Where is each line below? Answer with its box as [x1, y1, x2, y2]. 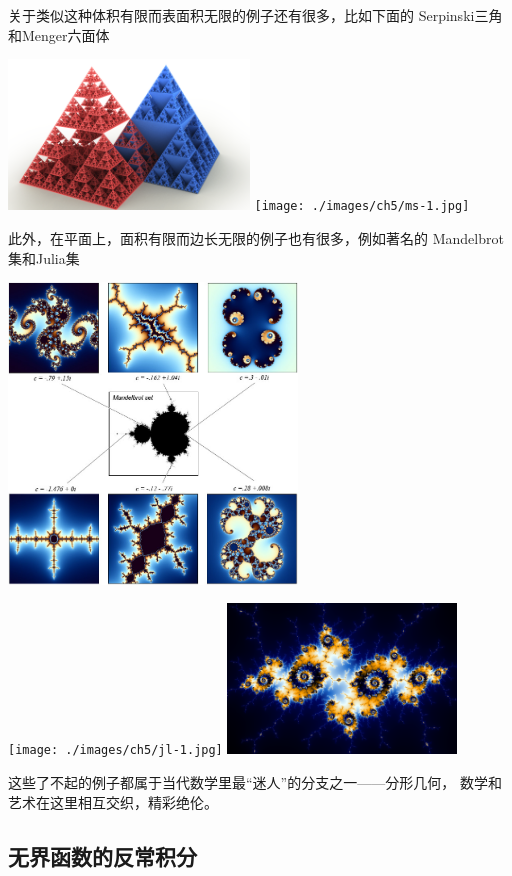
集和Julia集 [8, 247, 80, 268]
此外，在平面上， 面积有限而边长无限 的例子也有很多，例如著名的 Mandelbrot [8, 228, 504, 249]
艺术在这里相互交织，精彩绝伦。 [8, 791, 218, 812]
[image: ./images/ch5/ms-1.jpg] [254, 199, 470, 214]
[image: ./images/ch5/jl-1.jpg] [8, 743, 223, 758]
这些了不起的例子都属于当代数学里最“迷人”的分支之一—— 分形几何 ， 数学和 [8, 771, 502, 792]
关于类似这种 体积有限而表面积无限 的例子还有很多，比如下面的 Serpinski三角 [8, 5, 503, 25]
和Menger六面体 [8, 24, 110, 45]
